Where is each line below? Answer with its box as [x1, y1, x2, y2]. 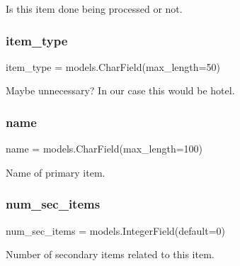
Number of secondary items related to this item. [6, 247, 215, 262]
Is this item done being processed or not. [6, 1, 183, 16]
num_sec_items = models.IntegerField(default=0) [6, 223, 226, 238]
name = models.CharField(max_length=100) [6, 141, 202, 156]
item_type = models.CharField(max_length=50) [6, 59, 220, 74]
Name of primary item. [6, 165, 105, 179]
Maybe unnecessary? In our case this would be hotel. [6, 83, 235, 98]
